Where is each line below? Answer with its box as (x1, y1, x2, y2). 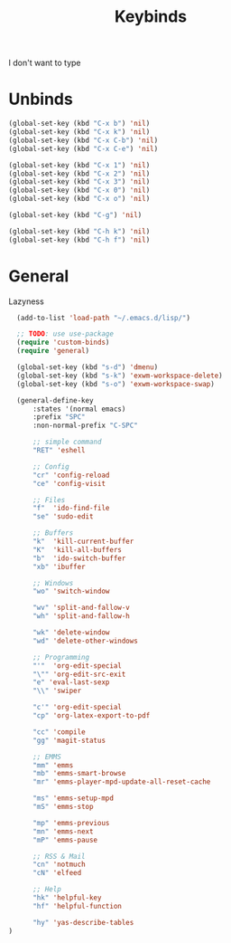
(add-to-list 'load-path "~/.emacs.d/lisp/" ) (16, 313, 191, 322)
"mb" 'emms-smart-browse (32, 769, 126, 778)
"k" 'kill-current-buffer (32, 537, 134, 547)
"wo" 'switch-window (32, 586, 110, 596)
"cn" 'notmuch (32, 860, 87, 870)
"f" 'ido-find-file (32, 504, 110, 513)
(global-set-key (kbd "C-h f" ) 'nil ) (8, 235, 151, 244)
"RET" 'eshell (32, 446, 87, 455)
